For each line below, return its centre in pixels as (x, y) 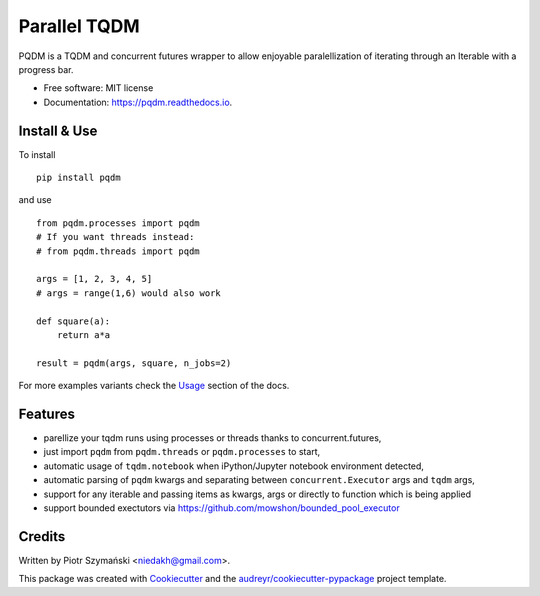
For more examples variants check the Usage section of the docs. (154, 386)
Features (46, 413)
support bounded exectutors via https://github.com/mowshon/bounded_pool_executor (221, 507)
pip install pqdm (78, 178)
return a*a (83, 334)
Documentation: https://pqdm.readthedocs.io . (138, 102)
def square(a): (73, 321)
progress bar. (46, 69)
